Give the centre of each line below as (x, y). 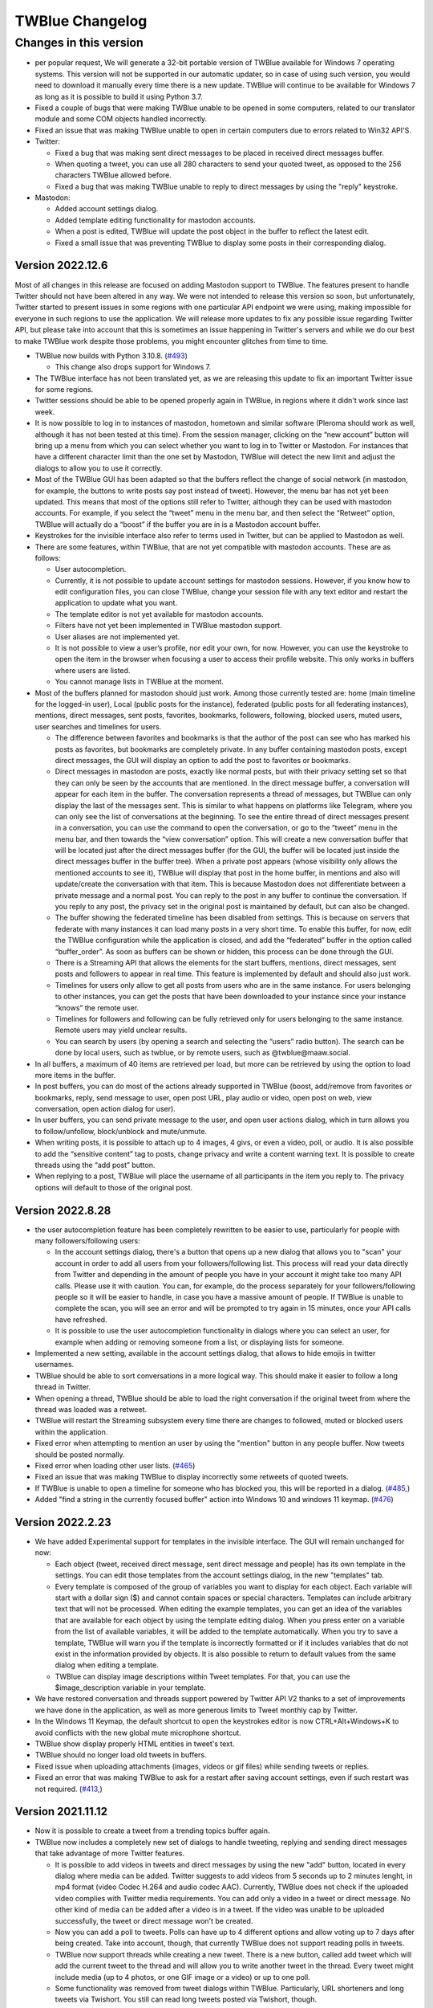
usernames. (55, 1365)
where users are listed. (93, 670)
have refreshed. (81, 1319)
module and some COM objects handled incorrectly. (121, 119)
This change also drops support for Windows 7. (133, 367)
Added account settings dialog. (107, 209)
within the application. (71, 1432)
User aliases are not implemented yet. (117, 637)
